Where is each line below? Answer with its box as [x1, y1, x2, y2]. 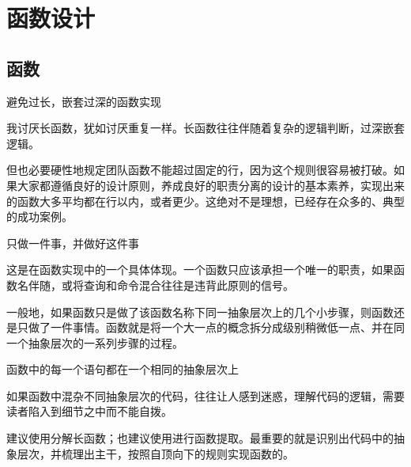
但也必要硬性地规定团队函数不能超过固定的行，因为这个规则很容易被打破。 [6, 161, 394, 178]
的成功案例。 [6, 208, 73, 225]
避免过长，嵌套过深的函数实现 [6, 93, 161, 109]
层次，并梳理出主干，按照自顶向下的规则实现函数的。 [17, 445, 294, 461]
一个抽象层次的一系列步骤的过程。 [6, 334, 183, 351]
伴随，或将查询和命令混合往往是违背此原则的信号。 [28, 276, 294, 293]
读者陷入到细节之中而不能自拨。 [6, 403, 172, 420]
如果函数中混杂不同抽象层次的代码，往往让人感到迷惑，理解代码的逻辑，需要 [6, 387, 405, 404]
